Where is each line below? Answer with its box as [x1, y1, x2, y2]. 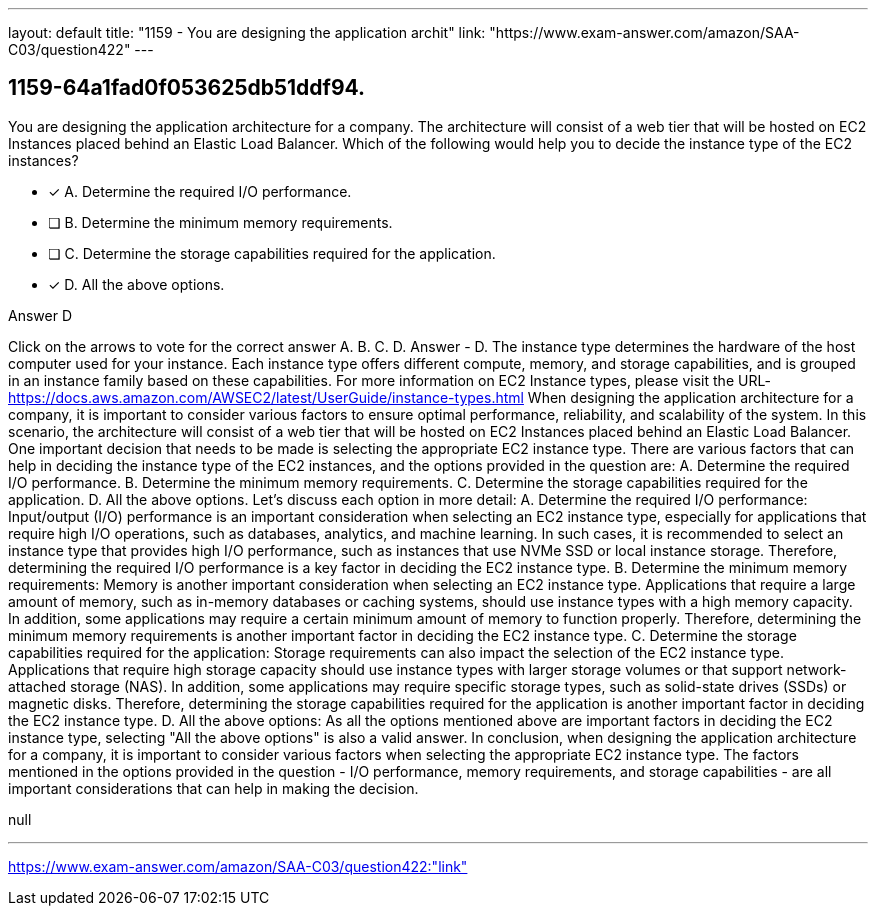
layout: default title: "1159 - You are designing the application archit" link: [8, 24, 486, 41]
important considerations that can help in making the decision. [8, 779, 419, 797]
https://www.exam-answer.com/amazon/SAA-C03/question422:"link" [8, 857, 468, 875]
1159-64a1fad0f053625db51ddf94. [8, 75, 366, 101]
